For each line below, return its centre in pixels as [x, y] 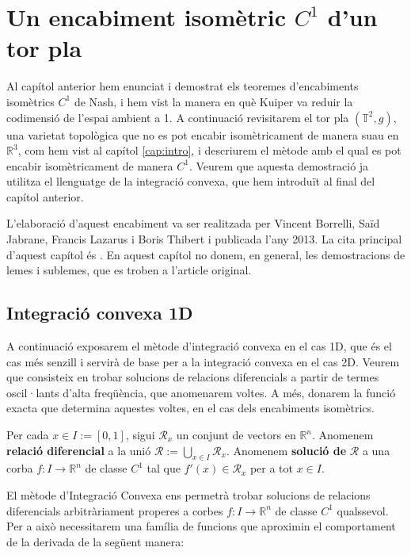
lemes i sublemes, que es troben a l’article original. [129, 270]
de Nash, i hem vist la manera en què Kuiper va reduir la [213, 101]
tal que [164, 468]
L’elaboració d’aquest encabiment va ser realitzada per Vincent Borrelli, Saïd [193, 223]
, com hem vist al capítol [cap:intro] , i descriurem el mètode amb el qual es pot [209, 150]
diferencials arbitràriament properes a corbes [115, 510]
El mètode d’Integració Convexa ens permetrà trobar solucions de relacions [188, 495]
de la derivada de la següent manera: [95, 541]
